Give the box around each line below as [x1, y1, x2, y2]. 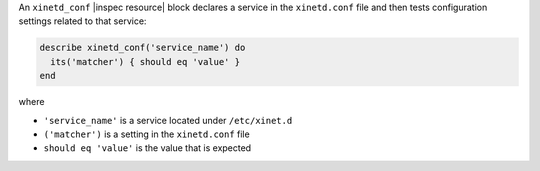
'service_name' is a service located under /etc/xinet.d [43, 114, 293, 126]
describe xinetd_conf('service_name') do [39, 42, 246, 54]
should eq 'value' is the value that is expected [43, 142, 252, 154]
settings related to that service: [18, 15, 147, 27]
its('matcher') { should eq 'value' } [50, 56, 240, 67]
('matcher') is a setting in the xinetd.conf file [43, 128, 250, 140]
